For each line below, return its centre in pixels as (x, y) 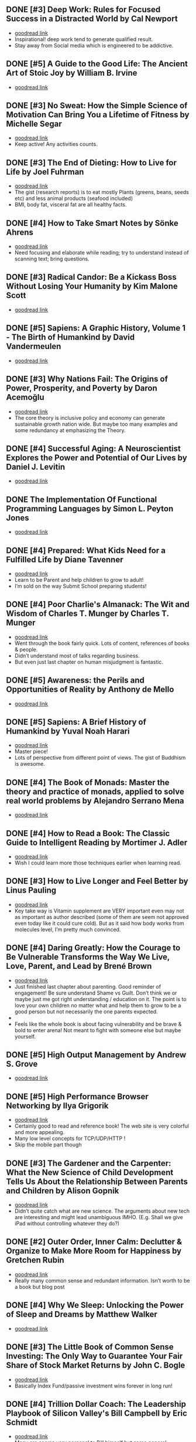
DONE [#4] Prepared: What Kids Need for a (86, 550)
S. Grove (22, 1064)
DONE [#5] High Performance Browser (78, 1096)
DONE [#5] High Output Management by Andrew (96, 1055)
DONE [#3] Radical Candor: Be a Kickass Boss (91, 277)
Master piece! (31, 751)
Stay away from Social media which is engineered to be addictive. (94, 45)
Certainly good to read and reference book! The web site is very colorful (102, 1126)
